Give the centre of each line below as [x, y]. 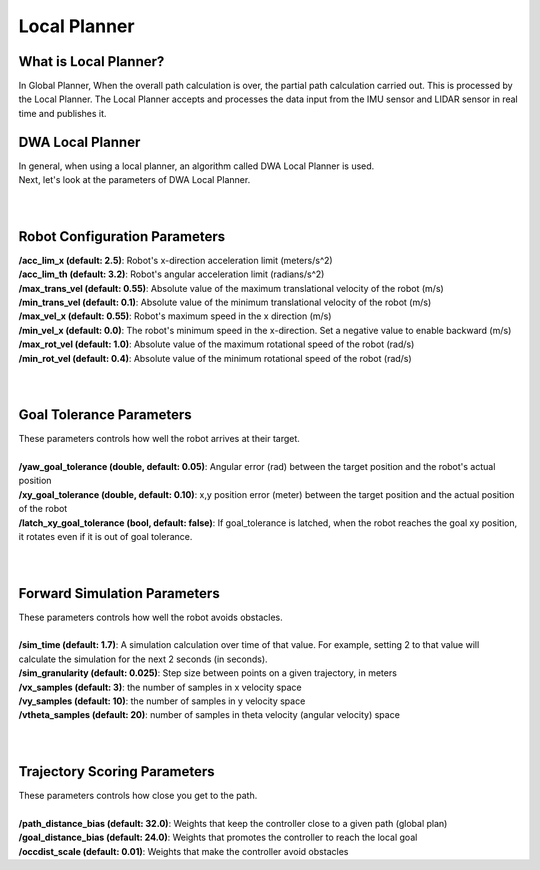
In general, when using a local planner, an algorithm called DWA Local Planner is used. [196, 166]
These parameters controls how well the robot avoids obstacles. [151, 617]
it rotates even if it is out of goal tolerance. [105, 536]
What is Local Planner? [91, 61]
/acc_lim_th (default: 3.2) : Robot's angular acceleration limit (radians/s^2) [171, 274]
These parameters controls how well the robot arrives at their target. [159, 439]
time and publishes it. [62, 113]
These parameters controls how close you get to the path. [138, 796]
